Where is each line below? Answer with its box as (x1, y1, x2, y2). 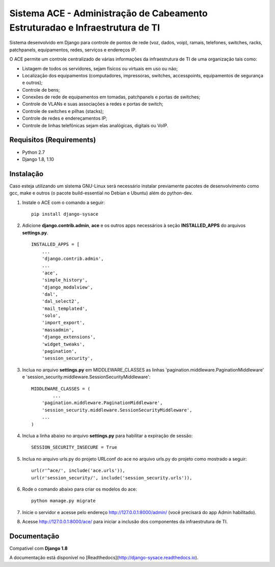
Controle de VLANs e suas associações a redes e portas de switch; (22, 101, 163, 107)
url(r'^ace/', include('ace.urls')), (31, 468, 126, 473)
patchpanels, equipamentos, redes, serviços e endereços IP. (9, 46, 137, 53)
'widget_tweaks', (41, 341, 85, 347)
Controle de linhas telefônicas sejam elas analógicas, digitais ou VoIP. (22, 122, 169, 128)
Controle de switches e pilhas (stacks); (22, 108, 104, 114)
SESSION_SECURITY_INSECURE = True (31, 444, 117, 450)
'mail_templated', (41, 305, 88, 311)
